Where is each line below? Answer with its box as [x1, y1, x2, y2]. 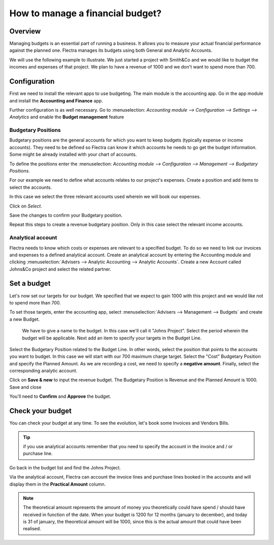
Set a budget [9, 279, 51, 288]
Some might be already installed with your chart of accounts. [9, 151, 137, 157]
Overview [9, 27, 41, 36]
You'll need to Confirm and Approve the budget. [9, 393, 112, 399]
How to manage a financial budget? [9, 8, 162, 19]
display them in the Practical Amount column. [9, 481, 106, 487]
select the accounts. [9, 184, 52, 190]
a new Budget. [9, 316, 40, 322]
